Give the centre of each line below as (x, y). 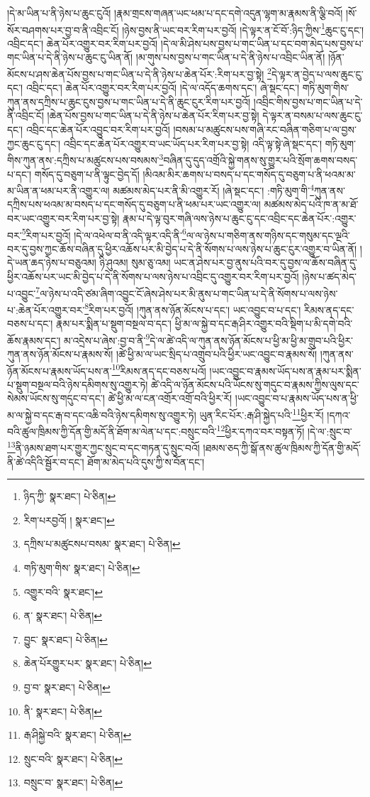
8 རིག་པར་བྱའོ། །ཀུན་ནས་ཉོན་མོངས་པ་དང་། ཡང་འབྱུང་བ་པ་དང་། (193, 308)
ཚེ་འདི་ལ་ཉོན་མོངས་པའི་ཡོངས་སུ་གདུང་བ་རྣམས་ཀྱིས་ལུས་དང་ (255, 384)
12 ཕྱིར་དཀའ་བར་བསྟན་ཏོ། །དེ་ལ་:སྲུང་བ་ (284, 430)
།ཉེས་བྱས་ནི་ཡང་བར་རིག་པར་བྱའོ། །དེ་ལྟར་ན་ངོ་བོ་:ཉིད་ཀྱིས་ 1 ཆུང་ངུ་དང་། (243, 28)
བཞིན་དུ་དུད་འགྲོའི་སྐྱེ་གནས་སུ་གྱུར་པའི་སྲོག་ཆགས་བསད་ (260, 159)
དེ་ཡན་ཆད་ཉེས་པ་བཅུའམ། (52, 262)
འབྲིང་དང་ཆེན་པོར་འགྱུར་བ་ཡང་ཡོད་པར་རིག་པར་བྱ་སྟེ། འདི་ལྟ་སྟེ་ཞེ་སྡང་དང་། (193, 143)
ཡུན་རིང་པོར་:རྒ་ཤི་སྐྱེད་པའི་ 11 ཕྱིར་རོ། (262, 413)
